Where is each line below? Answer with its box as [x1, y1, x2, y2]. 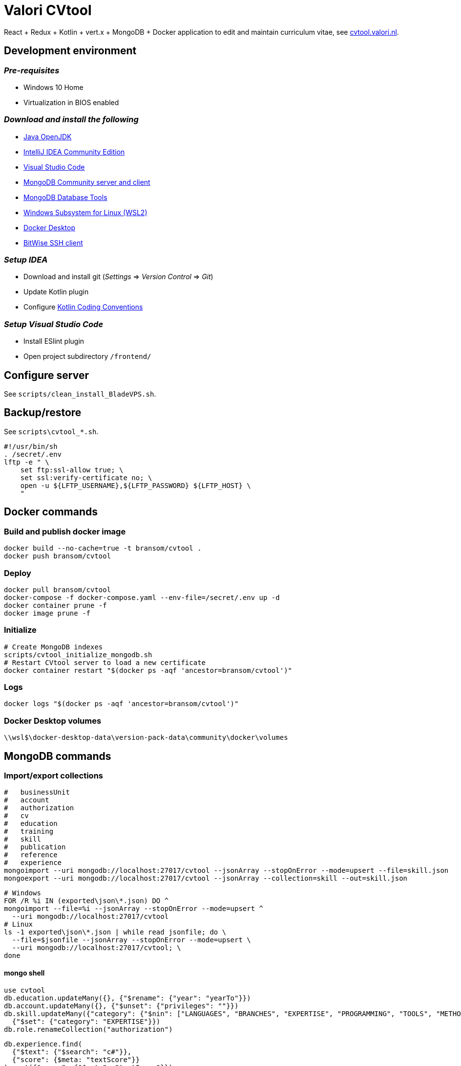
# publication [4, 843, 66, 851]
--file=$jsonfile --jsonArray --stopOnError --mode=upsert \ [12, 936, 251, 944]
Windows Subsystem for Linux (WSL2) [23, 208, 147, 217]
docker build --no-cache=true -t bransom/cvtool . [4, 544, 202, 553]
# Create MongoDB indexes [4, 643, 103, 651]
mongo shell [4, 968, 45, 977]
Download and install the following [4, 114, 139, 125]
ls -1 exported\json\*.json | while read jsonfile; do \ [4, 928, 227, 936]
